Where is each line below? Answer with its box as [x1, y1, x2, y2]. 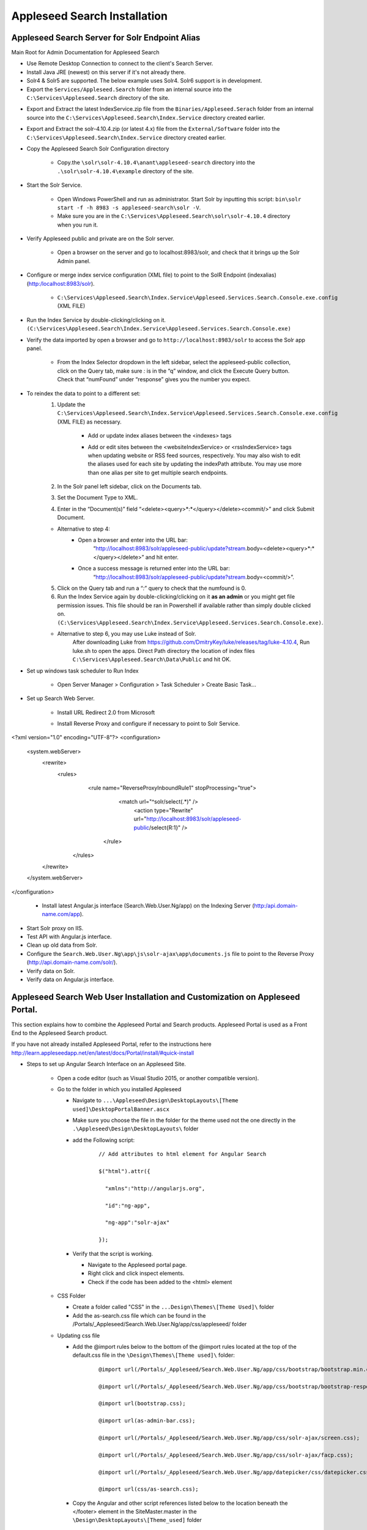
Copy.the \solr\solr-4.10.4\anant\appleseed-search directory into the [57, 159, 256, 166]
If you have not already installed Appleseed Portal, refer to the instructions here [11, 1040, 212, 1048]
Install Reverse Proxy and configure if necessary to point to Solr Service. [57, 720, 240, 728]
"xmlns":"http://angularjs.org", [105, 1185, 206, 1192]
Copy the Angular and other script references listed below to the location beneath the [72, 1499, 288, 1507]
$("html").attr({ [98, 1168, 150, 1175]
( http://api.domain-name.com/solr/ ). [26, 958, 117, 966]
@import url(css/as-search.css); [98, 1486, 199, 1493]
